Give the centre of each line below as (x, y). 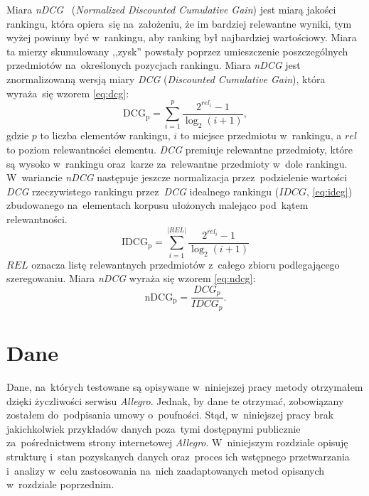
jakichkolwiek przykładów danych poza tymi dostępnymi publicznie (154, 428)
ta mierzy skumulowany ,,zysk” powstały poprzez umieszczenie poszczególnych (177, 51)
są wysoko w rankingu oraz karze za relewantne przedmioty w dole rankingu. (177, 163)
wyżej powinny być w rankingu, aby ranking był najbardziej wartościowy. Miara (182, 37)
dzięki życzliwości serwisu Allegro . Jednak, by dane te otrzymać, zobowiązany (175, 400)
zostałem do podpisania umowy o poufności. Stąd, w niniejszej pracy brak (170, 415)
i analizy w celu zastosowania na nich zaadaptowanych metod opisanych (166, 470)
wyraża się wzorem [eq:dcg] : (68, 93)
